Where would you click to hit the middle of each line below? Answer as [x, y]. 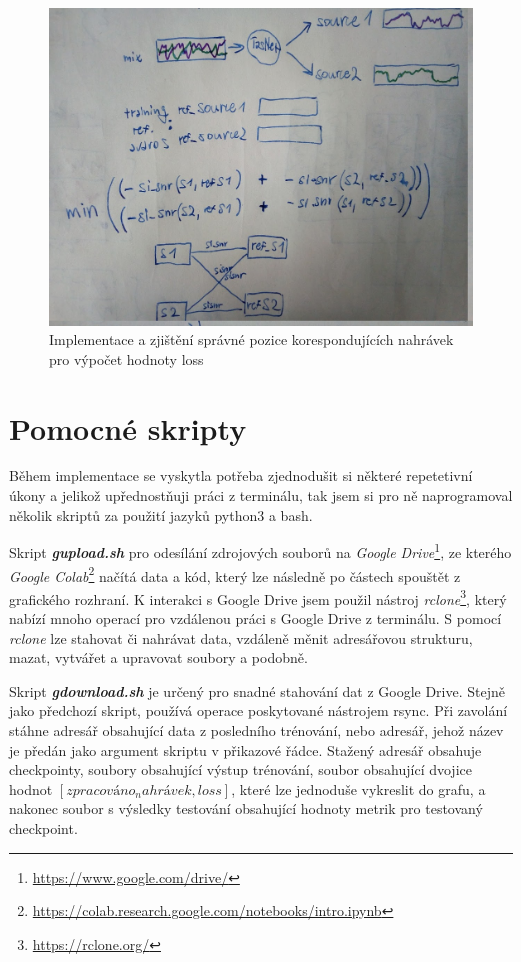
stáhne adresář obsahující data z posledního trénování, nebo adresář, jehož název [256, 729]
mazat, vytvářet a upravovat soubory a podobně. [158, 657]
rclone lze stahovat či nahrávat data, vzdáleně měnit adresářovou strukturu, [241, 637]
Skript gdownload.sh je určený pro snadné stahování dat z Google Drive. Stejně [257, 690]
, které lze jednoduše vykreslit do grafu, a [358, 788]
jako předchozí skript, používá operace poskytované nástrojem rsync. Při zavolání [258, 710]
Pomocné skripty [128, 427]
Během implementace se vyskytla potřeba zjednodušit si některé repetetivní [241, 475]
